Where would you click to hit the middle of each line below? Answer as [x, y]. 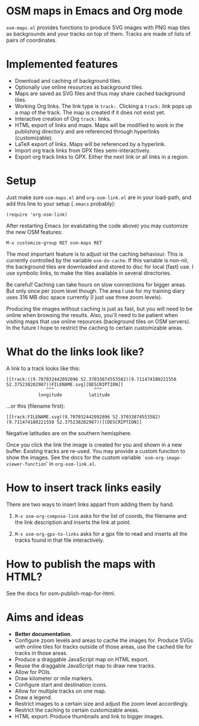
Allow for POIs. [33, 672]
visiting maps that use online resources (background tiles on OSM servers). [98, 321]
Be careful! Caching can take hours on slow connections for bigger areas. [96, 284]
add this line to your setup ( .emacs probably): [61, 203]
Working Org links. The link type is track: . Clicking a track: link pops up [103, 106]
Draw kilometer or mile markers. [54, 678]
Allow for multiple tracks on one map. [61, 691]
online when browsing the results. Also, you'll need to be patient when [92, 315]
